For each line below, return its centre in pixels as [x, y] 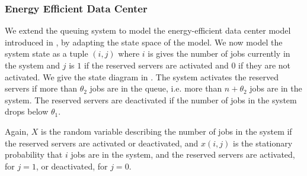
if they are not [265, 65]
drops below [27, 111]
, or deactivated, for [72, 166]
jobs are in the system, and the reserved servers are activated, [183, 154]
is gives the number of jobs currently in [219, 53]
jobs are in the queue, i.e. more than [156, 88]
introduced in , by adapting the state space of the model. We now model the [144, 42]
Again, [17, 131]
